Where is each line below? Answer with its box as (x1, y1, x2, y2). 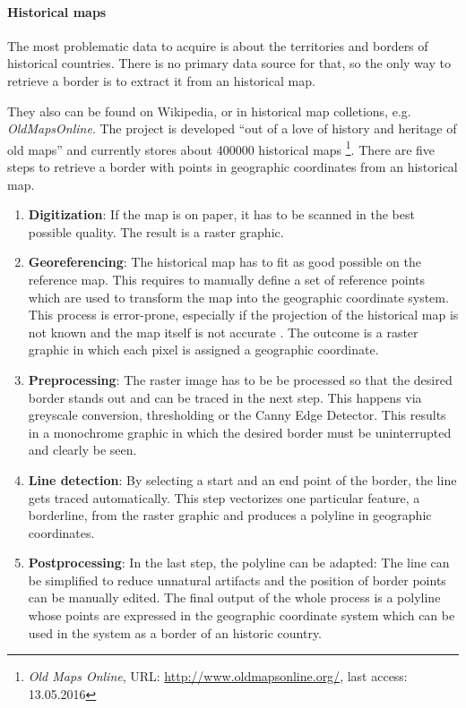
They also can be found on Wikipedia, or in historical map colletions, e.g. (7, 101, 411, 120)
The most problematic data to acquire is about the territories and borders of (7, 36, 428, 55)
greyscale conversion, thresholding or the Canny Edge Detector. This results (28, 405, 446, 424)
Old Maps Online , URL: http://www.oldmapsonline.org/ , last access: (28, 667, 408, 686)
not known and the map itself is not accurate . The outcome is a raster (28, 322, 419, 341)
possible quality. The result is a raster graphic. (28, 222, 284, 241)
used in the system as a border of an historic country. (28, 623, 323, 642)
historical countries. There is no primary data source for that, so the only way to (7, 54, 451, 73)
